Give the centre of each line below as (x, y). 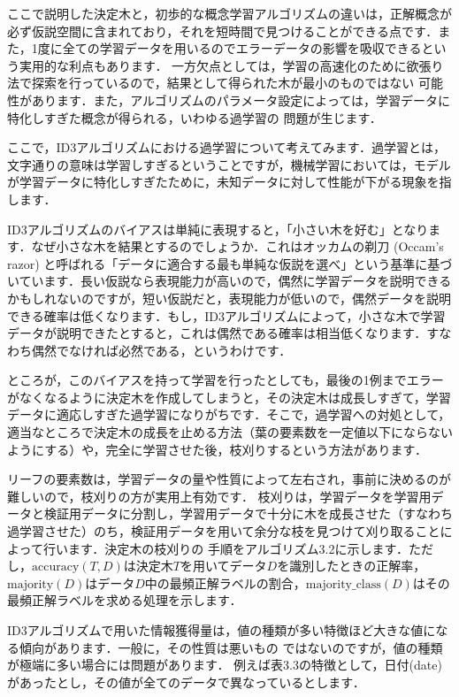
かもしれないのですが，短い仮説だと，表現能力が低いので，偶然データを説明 (229, 298)
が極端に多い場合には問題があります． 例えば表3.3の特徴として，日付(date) (225, 665)
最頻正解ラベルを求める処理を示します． (125, 600)
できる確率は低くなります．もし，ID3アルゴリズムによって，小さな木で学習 (226, 315)
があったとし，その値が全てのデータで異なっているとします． (186, 682)
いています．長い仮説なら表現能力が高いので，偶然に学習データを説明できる (229, 281)
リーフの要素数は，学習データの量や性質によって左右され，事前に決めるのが (229, 479)
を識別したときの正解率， (352, 566)
